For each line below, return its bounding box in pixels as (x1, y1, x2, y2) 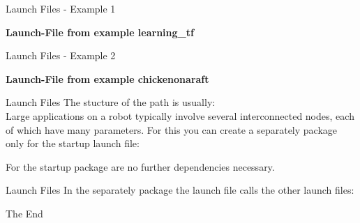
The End (6, 206, 43, 220)
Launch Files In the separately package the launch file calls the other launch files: (6, 183, 354, 197)
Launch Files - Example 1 (6, 1, 116, 15)
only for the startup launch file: (6, 136, 140, 151)
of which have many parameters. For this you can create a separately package (6, 122, 338, 137)
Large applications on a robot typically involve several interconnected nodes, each (6, 108, 354, 123)
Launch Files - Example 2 (6, 48, 116, 63)
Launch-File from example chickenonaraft (6, 71, 209, 86)
